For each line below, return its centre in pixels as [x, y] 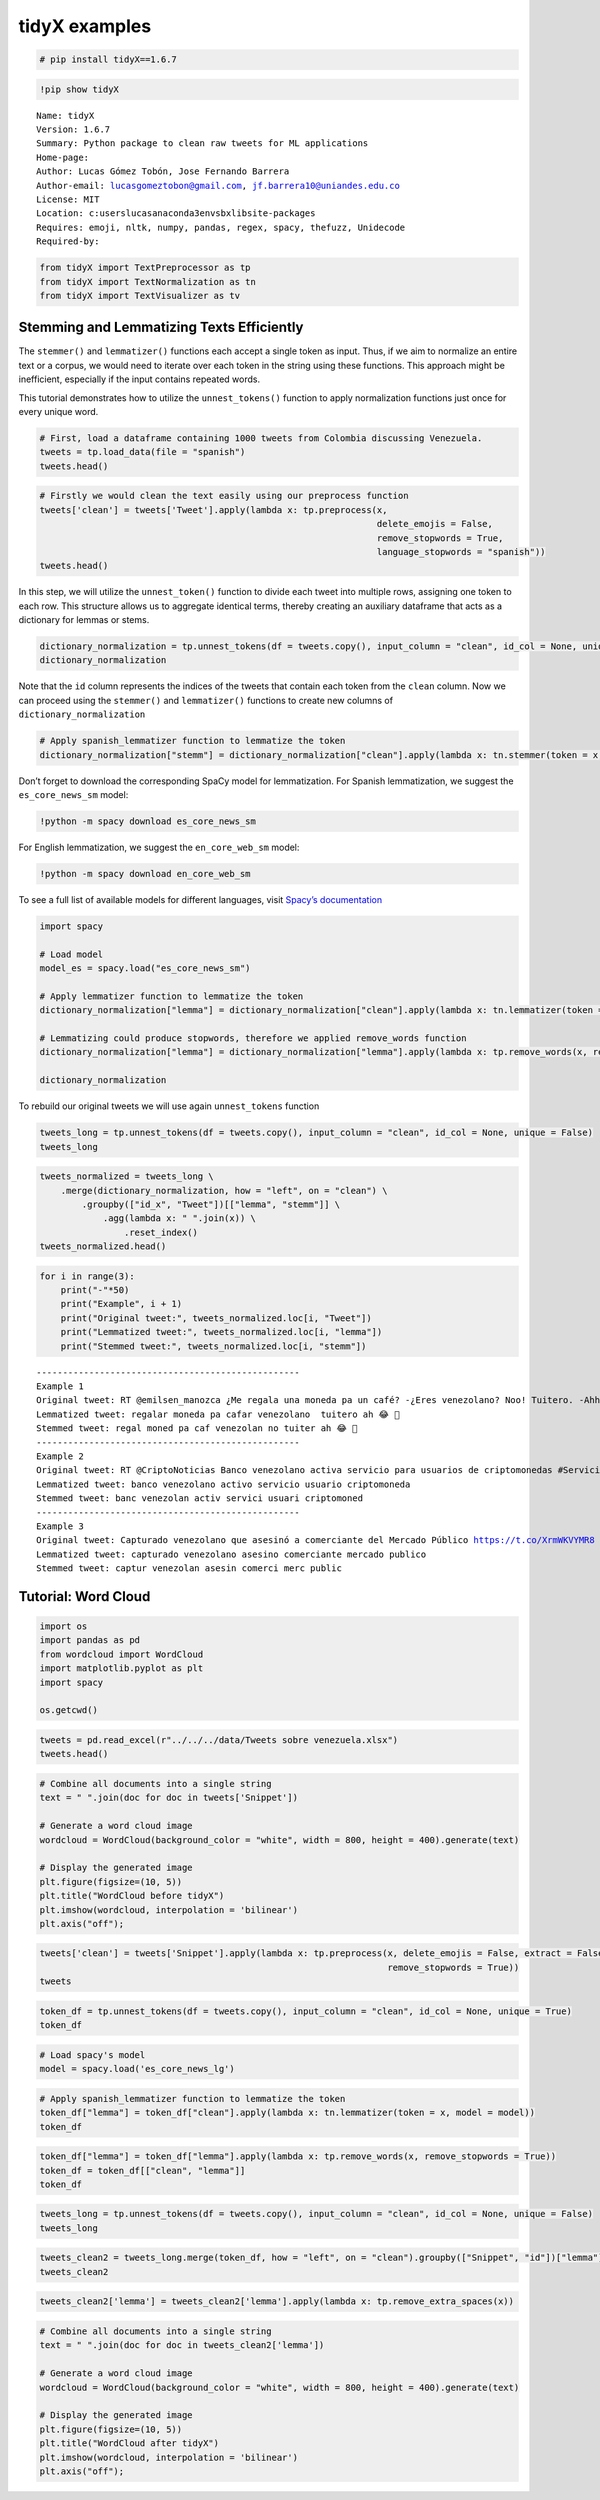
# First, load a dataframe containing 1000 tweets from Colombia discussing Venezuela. [261, 438]
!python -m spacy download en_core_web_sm [145, 873]
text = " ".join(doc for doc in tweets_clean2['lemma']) [182, 2345]
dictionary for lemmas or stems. [84, 620]
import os [63, 1626]
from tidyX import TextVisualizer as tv [139, 295]
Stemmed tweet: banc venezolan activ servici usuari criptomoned [200, 1498]
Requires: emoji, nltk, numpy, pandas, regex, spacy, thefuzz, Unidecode [221, 227]
